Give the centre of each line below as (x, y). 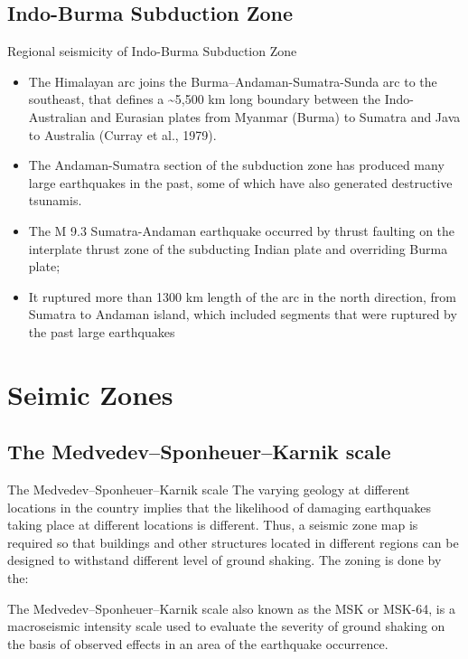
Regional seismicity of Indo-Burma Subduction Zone (152, 51)
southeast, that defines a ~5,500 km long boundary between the (204, 99)
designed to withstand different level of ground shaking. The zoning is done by (225, 560)
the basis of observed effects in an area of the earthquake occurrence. (198, 643)
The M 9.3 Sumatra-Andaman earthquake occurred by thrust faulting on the (242, 230)
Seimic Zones (90, 394)
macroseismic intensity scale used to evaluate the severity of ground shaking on (226, 626)
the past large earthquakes (102, 331)
